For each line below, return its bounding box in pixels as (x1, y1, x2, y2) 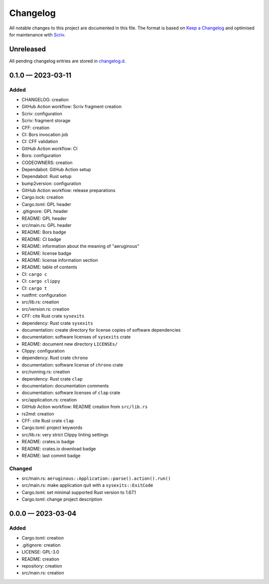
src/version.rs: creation (21, 306, 70, 312)
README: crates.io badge (21, 439, 75, 445)
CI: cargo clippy (21, 278, 61, 284)
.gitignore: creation (21, 542, 61, 548)
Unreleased (9, 45, 46, 53)
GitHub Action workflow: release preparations (21, 188, 116, 194)
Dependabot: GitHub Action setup (21, 166, 92, 172)
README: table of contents (21, 264, 77, 270)
